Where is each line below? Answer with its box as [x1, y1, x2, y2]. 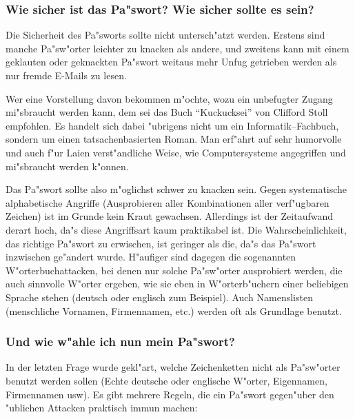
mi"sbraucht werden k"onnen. [6, 159, 129, 173]
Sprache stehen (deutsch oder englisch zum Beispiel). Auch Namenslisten [6, 289, 313, 304]
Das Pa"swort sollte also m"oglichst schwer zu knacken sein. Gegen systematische [6, 182, 347, 196]
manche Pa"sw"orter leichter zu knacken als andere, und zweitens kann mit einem [6, 41, 349, 55]
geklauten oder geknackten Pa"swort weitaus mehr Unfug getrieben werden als [6, 54, 337, 69]
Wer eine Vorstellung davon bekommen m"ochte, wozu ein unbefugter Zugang [6, 91, 333, 105]
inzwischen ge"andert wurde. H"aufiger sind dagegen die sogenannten [6, 249, 296, 264]
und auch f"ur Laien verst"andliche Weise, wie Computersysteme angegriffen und [6, 145, 346, 159]
